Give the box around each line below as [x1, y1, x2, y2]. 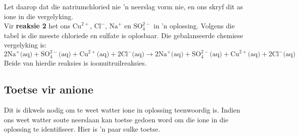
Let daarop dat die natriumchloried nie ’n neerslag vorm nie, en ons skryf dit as [4, 1, 243, 11]
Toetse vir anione [4, 82, 93, 97]
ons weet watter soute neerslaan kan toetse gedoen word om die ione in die [4, 114, 229, 124]
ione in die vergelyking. [4, 11, 73, 21]
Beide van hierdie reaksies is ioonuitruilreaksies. [4, 58, 147, 68]
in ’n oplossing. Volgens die [153, 21, 235, 31]
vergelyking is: [4, 40, 47, 50]
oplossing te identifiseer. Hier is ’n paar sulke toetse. [4, 124, 161, 134]
